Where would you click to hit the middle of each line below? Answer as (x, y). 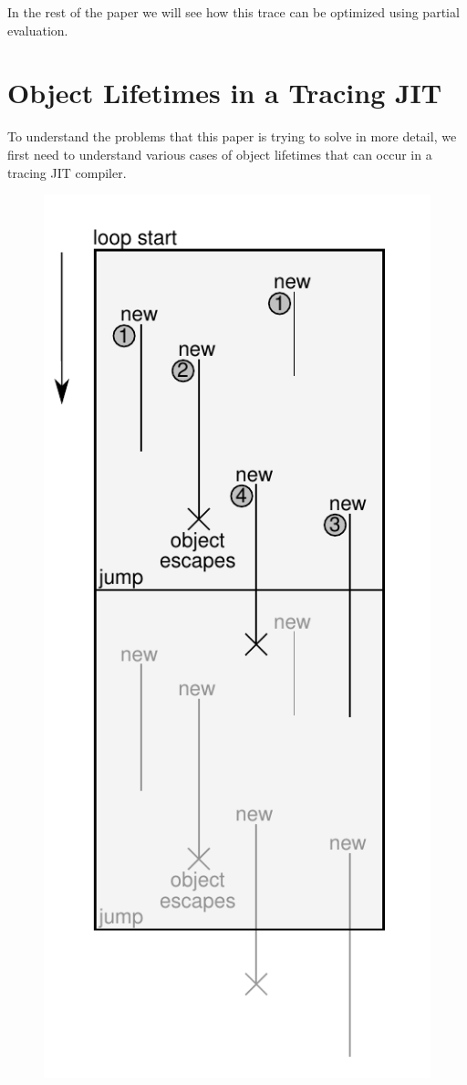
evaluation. (38, 30)
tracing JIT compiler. (67, 172)
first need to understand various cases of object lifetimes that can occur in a (220, 154)
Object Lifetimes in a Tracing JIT (225, 93)
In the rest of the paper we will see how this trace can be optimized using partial (233, 12)
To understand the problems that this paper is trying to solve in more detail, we (232, 136)
